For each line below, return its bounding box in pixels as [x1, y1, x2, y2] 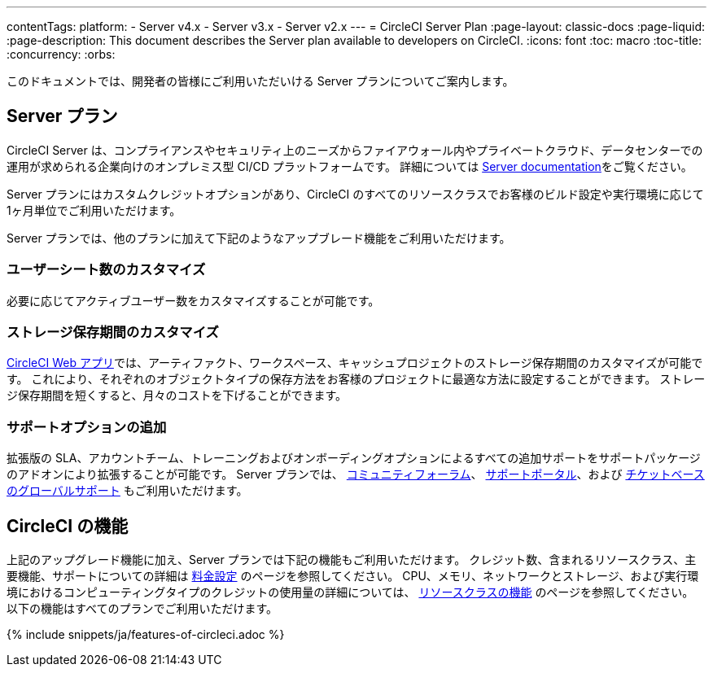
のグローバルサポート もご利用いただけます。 [7, 483, 248, 498]
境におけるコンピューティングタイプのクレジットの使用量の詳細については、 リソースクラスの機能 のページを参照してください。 [7, 584, 694, 599]
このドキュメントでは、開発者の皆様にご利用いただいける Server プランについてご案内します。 [7, 74, 514, 88]
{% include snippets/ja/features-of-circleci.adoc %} [7, 627, 285, 641]
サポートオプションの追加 [7, 418, 167, 435]
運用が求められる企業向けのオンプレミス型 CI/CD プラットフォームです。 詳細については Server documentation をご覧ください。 [7, 159, 693, 173]
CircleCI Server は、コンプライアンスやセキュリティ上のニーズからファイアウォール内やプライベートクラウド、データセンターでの [7, 142, 703, 157]
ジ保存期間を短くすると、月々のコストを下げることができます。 [7, 388, 348, 403]
